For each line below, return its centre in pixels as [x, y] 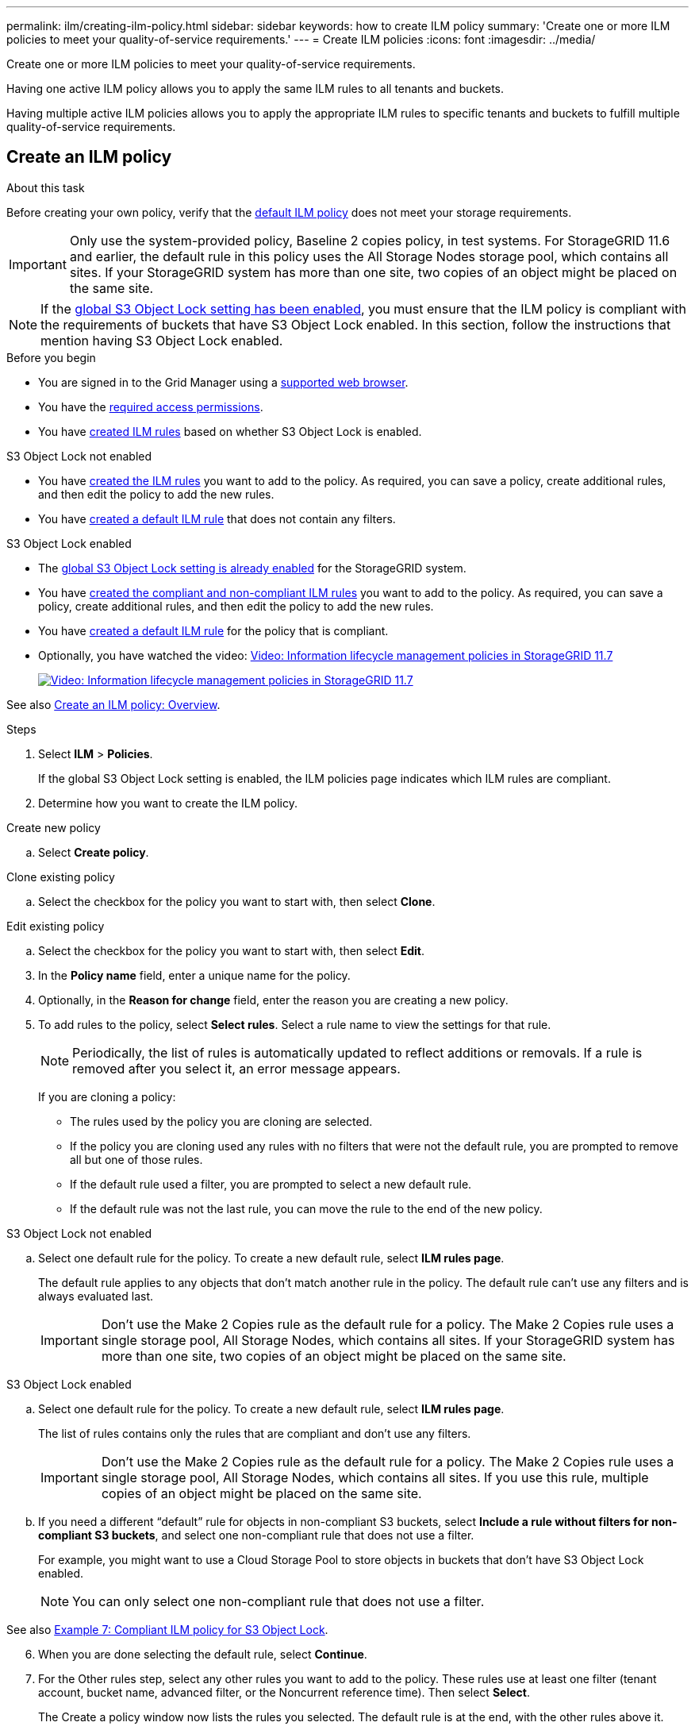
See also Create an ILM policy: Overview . [113, 704]
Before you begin [51, 357]
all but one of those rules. [136, 1159]
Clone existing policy [61, 877]
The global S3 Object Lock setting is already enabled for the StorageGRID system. [252, 568]
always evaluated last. [96, 1296]
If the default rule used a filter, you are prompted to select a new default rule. [271, 1184]
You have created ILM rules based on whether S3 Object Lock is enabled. [230, 431]
